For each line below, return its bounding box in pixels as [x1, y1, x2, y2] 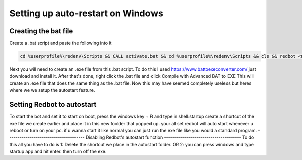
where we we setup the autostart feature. [9, 87, 95, 93]
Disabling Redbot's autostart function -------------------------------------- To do [86, 134, 254, 140]
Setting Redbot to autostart [9, 100, 97, 109]
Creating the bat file [9, 27, 73, 35]
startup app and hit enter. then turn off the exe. [9, 148, 107, 155]
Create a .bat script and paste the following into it [9, 40, 112, 46]
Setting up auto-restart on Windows [9, 8, 164, 19]
